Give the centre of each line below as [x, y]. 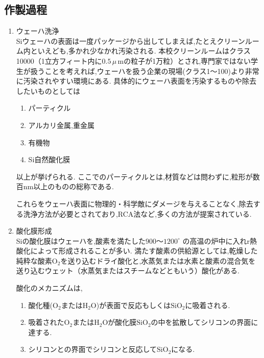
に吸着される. [208, 305]
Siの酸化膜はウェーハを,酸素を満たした [81, 240]
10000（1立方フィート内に [59, 60]
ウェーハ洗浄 [38, 31]
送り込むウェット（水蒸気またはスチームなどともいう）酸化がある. [128, 271]
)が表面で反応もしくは [134, 305]
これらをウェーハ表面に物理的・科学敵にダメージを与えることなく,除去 [135, 203]
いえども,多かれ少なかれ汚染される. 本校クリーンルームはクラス [144, 51]
